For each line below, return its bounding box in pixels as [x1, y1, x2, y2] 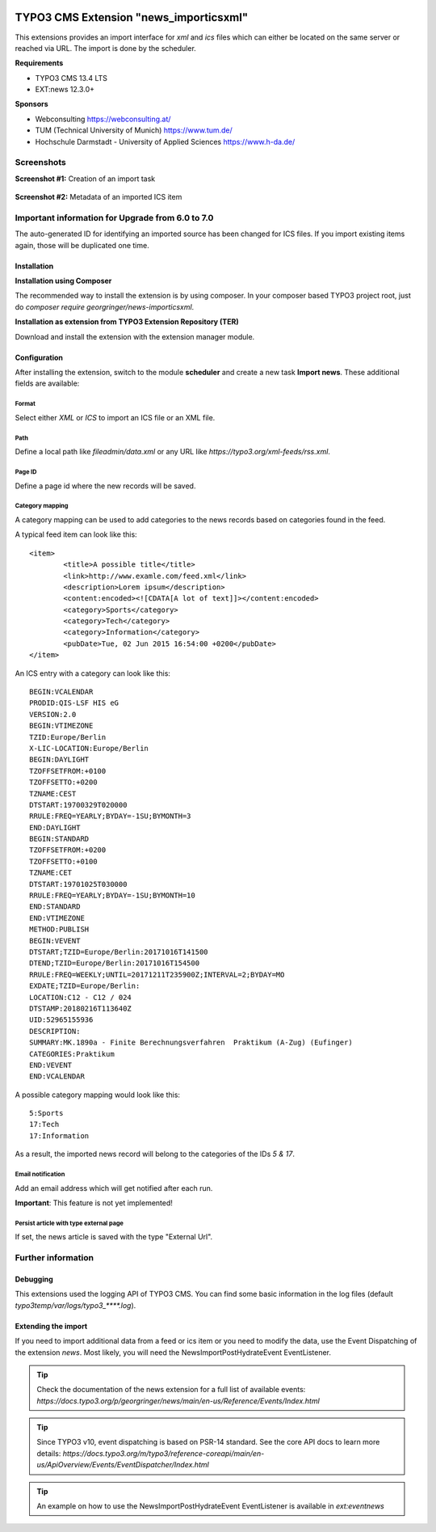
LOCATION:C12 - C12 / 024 [29, 993, 132, 1002]
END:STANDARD [29, 902, 81, 911]
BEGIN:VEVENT [29, 936, 81, 945]
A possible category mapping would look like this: [15, 1090, 181, 1099]
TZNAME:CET [29, 868, 73, 877]
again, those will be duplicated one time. [15, 240, 149, 250]
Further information [15, 1252, 94, 1264]
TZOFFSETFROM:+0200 [29, 846, 107, 855]
